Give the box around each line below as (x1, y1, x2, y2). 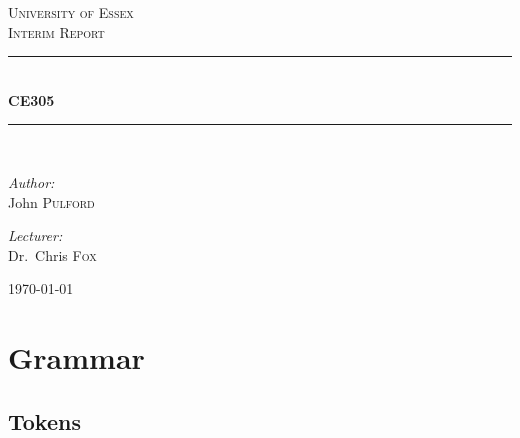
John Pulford (8, 191, 95, 212)
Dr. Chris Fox (8, 244, 97, 265)
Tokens (8, 405, 81, 436)
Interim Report (8, 21, 105, 42)
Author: (8, 171, 55, 192)
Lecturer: (8, 225, 63, 246)
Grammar (8, 337, 145, 378)
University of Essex (8, 2, 134, 22)
